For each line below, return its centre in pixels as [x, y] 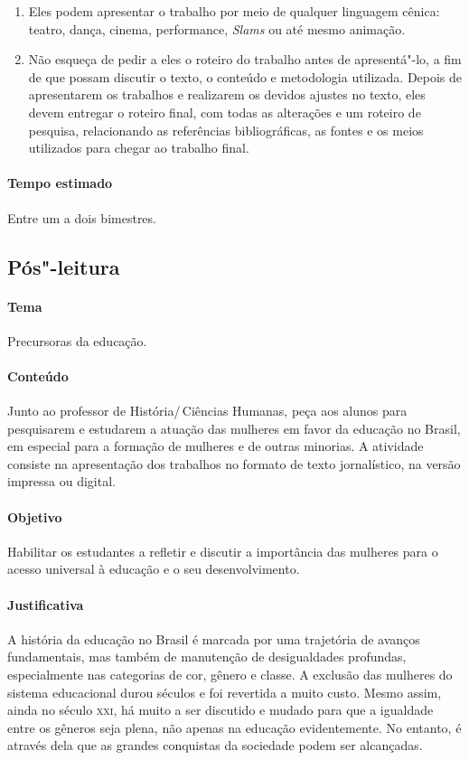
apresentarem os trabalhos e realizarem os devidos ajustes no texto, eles [227, 94]
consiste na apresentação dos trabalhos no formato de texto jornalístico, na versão [234, 463]
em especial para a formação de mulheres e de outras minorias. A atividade [216, 446]
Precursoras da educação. [77, 340]
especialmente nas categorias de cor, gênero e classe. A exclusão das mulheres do [230, 675]
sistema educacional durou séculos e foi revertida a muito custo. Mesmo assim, [225, 692]
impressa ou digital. [61, 481]
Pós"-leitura [64, 266]
